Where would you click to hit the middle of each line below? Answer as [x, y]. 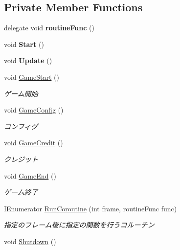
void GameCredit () [34, 143]
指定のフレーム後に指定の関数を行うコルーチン [79, 225]
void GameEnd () [30, 175]
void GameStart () [32, 77]
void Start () [24, 44]
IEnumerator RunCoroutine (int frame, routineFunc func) [90, 208]
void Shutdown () [30, 241]
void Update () [28, 60]
